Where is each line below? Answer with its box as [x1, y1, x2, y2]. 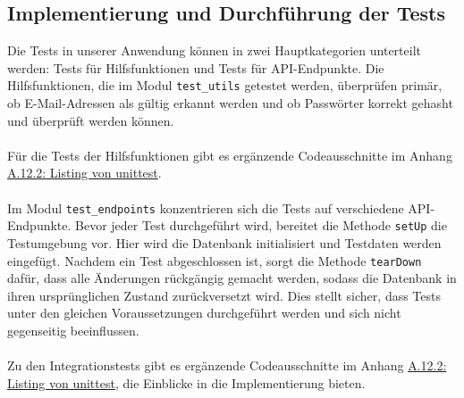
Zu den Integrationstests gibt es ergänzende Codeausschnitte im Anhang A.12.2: [7, 356, 447, 375]
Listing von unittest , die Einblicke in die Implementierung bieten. [7, 373, 366, 392]
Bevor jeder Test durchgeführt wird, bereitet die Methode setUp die [75, 216, 447, 235]
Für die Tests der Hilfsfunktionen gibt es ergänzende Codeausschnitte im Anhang [7, 145, 452, 164]
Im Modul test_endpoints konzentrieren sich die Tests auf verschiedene [7, 198, 404, 217]
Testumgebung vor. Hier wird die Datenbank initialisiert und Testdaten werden [7, 233, 442, 252]
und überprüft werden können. [7, 111, 174, 129]
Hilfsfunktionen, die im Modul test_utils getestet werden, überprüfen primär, [7, 76, 443, 95]
